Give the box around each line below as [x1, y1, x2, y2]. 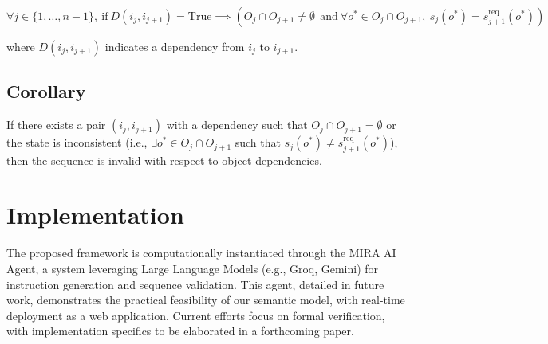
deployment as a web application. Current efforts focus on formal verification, [6, 307, 385, 323]
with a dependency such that [166, 116, 308, 133]
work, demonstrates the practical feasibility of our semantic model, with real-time [6, 291, 405, 308]
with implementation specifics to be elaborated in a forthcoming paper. [6, 322, 354, 339]
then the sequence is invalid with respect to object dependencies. [6, 151, 322, 168]
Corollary [6, 79, 86, 104]
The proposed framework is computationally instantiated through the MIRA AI [6, 244, 396, 261]
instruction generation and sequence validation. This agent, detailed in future [6, 276, 384, 292]
